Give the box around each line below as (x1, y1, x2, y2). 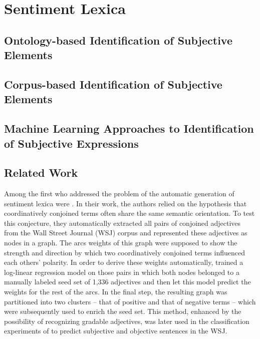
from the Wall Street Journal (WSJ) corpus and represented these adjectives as (4, 227, 247, 238)
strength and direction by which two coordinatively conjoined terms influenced (4, 247, 245, 257)
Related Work (4, 165, 78, 180)
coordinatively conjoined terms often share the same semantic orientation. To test (4, 208, 255, 218)
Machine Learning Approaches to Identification (4, 121, 254, 136)
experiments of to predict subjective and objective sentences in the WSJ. (4, 325, 227, 336)
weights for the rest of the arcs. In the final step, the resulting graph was (4, 286, 227, 297)
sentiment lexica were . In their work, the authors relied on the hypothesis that (4, 198, 247, 208)
